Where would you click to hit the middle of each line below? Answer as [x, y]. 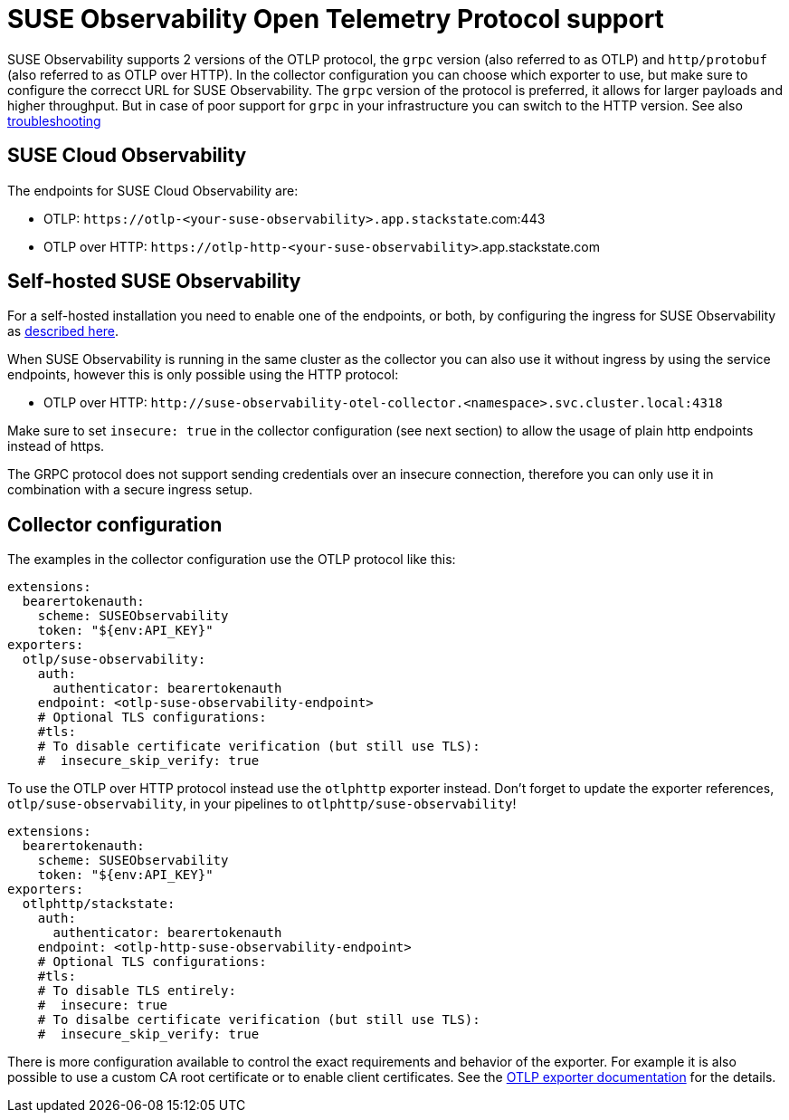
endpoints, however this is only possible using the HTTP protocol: [203, 375]
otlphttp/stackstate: [99, 904]
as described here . [63, 331]
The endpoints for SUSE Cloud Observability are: [153, 190]
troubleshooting [54, 120]
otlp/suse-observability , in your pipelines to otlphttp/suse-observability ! [262, 804]
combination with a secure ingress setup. [130, 490]
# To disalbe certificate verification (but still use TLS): [259, 1020]
